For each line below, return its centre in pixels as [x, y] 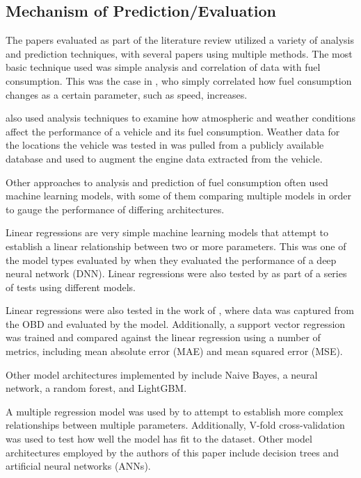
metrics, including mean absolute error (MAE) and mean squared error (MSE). [174, 351]
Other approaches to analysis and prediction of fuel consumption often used [167, 182]
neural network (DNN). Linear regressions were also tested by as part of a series [176, 273]
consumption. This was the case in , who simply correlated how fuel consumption [179, 80]
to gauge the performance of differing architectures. [115, 209]
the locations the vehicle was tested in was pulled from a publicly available [165, 145]
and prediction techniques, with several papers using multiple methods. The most [179, 53]
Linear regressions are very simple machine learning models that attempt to [167, 232]
